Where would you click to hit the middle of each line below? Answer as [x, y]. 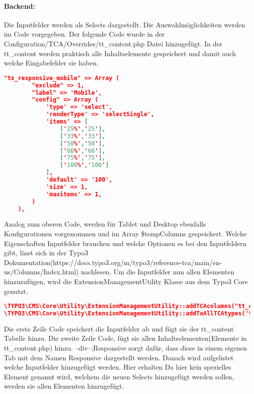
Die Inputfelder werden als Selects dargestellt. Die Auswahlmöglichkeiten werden [125, 24]
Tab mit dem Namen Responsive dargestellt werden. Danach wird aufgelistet [119, 357]
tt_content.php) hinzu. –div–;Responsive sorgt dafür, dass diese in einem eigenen [126, 348]
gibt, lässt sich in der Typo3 [46, 253]
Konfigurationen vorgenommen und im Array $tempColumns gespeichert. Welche [125, 233]
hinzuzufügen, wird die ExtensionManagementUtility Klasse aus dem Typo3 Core [126, 281]
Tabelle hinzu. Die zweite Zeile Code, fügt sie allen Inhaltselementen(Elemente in [126, 338]
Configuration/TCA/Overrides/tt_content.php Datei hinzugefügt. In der [113, 43]
